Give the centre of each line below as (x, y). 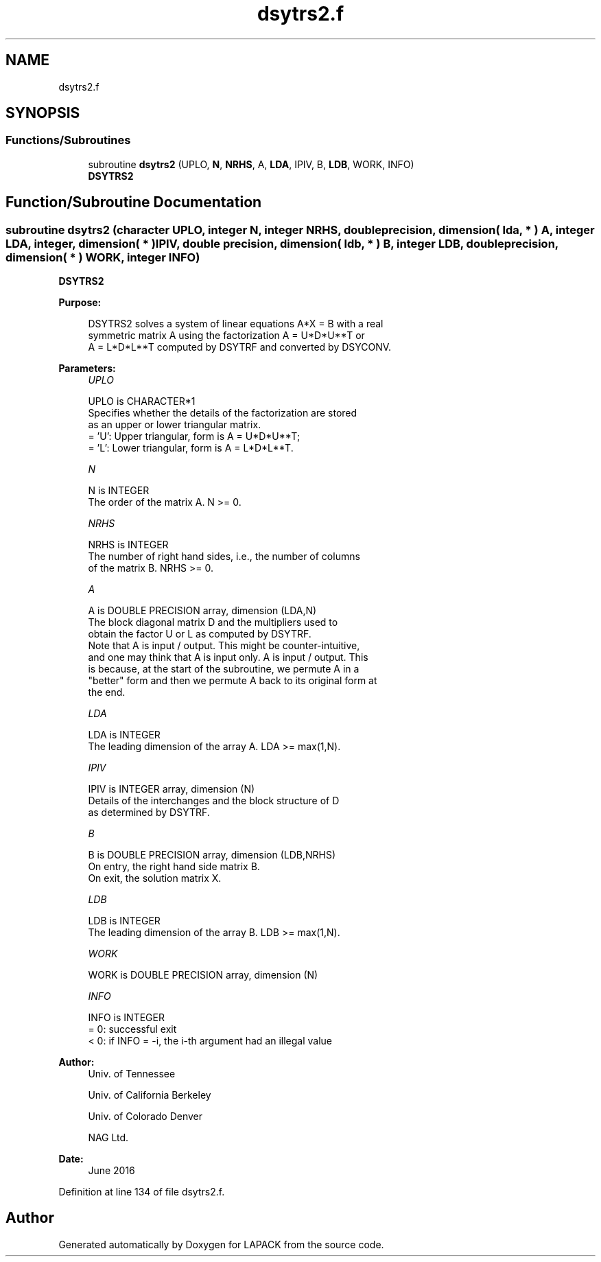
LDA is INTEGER (124, 735)
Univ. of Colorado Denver (145, 1117)
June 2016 (111, 1171)
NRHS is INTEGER (128, 545)
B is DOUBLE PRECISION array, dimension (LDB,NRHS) (212, 855)
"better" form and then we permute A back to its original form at (233, 681)
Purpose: (80, 303)
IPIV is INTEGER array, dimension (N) (172, 789)
